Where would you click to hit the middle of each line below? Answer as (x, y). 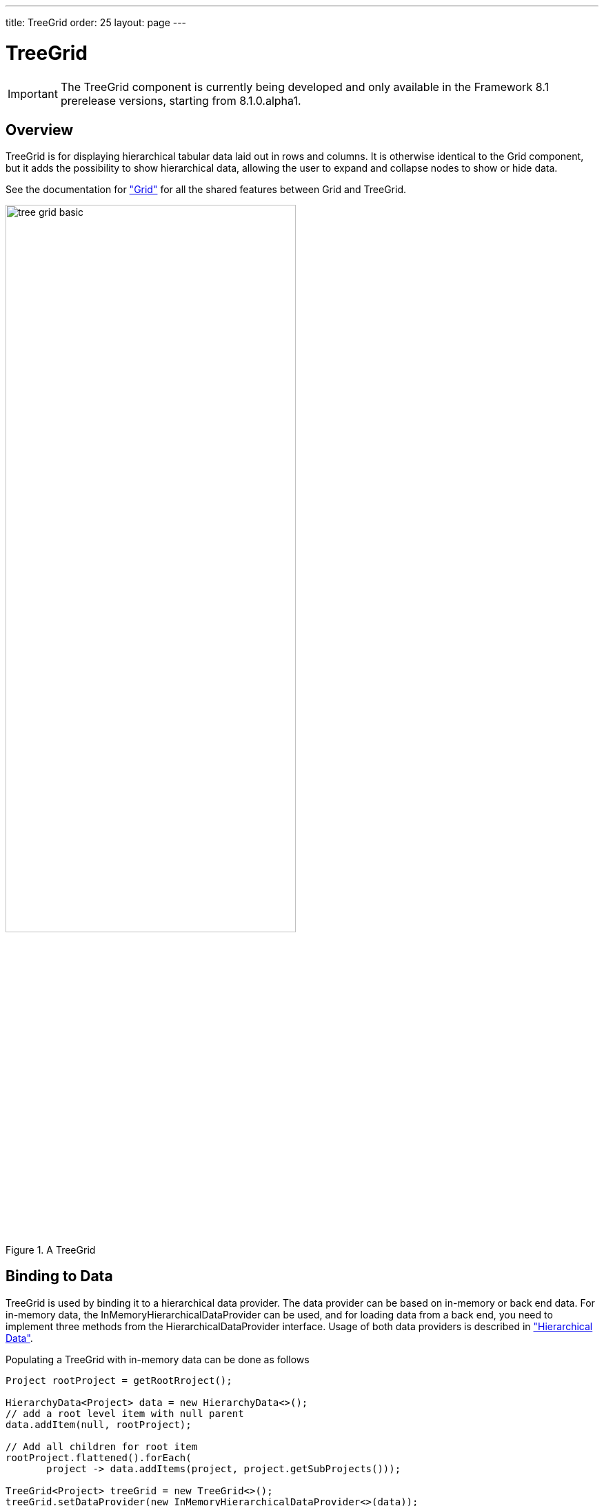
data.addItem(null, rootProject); (99, 1424)
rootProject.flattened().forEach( (99, 1457)
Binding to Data (59, 1276)
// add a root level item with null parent (125, 1413)
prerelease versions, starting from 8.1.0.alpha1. (181, 100)
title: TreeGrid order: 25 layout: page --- (96, 22)
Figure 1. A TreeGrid (51, 1249)
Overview (40, 130)
